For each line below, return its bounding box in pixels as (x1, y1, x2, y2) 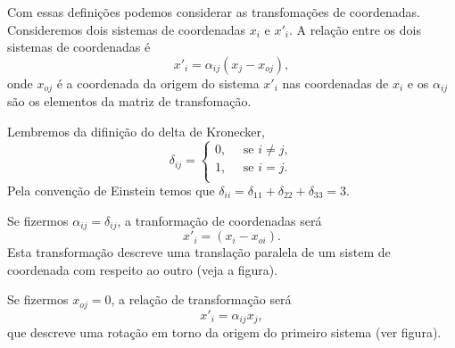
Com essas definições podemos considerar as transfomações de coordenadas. (7, 3, 420, 21)
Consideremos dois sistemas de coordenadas (7, 20, 245, 38)
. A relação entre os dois (288, 20, 421, 38)
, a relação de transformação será (111, 290, 292, 309)
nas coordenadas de (282, 73, 389, 92)
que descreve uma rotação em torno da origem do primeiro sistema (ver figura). (7, 323, 442, 342)
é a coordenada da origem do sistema (56, 73, 260, 92)
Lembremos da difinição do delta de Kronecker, (7, 121, 265, 140)
